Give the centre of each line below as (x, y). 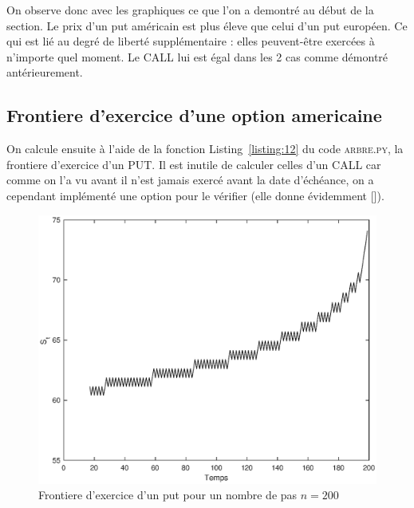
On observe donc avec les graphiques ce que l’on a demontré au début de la (190, 10)
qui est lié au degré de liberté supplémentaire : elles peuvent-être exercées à (191, 41)
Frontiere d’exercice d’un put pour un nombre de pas (168, 495)
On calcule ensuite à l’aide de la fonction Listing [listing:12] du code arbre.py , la (205, 149)
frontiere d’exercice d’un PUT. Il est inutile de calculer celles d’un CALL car (194, 164)
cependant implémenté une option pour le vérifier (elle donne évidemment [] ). (195, 195)
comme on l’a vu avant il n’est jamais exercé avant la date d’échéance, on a (190, 180)
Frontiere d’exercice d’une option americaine (194, 115)
